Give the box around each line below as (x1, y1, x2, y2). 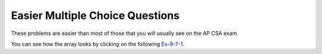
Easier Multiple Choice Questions (11, 9, 180, 22)
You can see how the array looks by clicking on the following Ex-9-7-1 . (11, 40, 185, 47)
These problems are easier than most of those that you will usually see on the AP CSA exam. (11, 30, 239, 37)
